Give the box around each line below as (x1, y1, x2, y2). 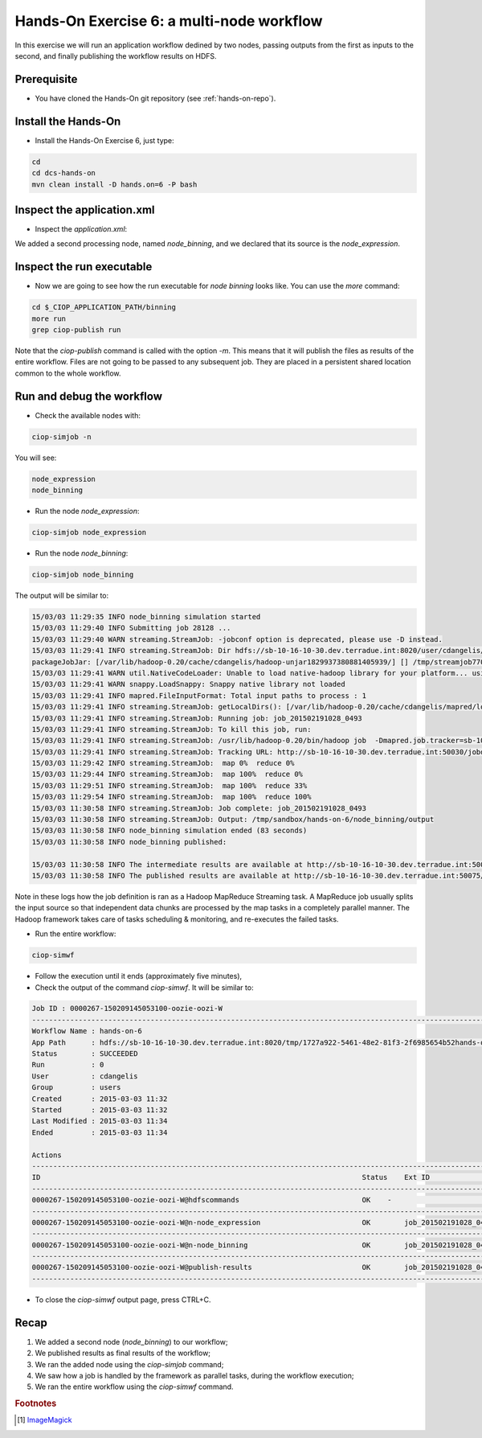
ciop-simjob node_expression (31, 528, 147, 537)
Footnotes (14, 1398, 57, 1409)
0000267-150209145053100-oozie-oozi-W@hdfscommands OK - (31, 1195, 393, 1205)
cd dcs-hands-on (31, 169, 96, 178)
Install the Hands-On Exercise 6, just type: (35, 135, 174, 145)
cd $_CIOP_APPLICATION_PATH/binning (31, 302, 177, 312)
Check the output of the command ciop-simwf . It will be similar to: (35, 982, 254, 992)
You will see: (14, 453, 57, 462)
